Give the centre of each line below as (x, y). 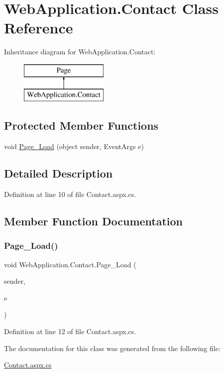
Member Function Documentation (94, 221)
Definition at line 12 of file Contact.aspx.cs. (70, 331)
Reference (39, 28)
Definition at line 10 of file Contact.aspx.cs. (70, 194)
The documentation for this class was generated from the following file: (112, 348)
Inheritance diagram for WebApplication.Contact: (80, 52)
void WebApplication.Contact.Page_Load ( (70, 264)
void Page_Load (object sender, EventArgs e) (74, 146)
